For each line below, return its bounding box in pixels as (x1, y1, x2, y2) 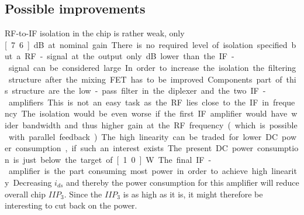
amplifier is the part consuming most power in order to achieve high (8, 165, 268, 177)
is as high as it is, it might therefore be (123, 187, 263, 200)
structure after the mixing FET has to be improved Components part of (8, 73, 282, 85)
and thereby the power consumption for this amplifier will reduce (66, 176, 299, 188)
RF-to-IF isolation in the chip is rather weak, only (5, 27, 185, 39)
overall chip (5, 187, 46, 200)
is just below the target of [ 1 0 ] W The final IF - (13, 153, 212, 165)
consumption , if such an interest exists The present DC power (15, 142, 254, 154)
